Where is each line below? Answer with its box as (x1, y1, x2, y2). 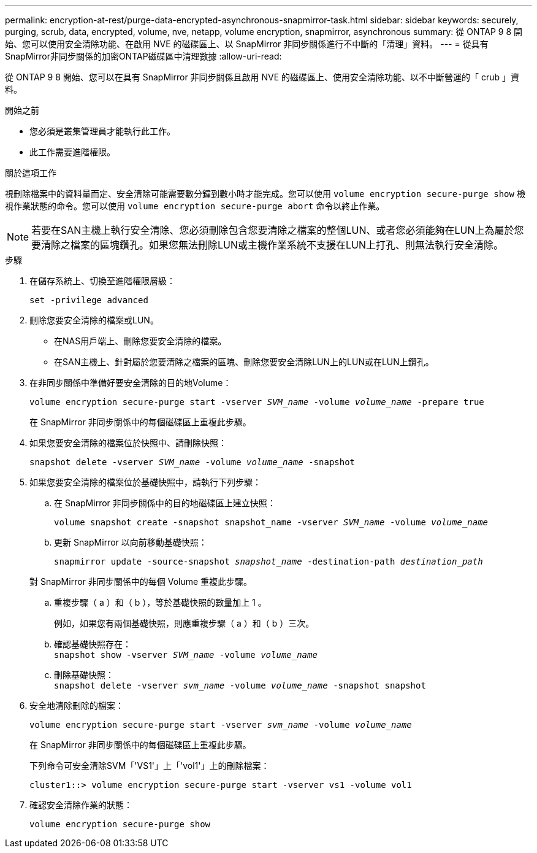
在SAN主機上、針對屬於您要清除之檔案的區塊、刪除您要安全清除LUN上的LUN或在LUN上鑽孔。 (54, 357, 434, 367)
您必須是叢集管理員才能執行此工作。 (29, 126, 175, 136)
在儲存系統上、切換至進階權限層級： (29, 276, 175, 286)
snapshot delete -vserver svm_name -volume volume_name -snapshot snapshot (54, 681, 426, 690)
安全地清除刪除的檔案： (29, 700, 124, 711)
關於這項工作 (5, 168, 56, 178)
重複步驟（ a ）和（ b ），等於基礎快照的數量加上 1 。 (54, 597, 267, 608)
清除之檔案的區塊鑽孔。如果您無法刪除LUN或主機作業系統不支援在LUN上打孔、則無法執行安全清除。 (41, 239, 504, 251)
